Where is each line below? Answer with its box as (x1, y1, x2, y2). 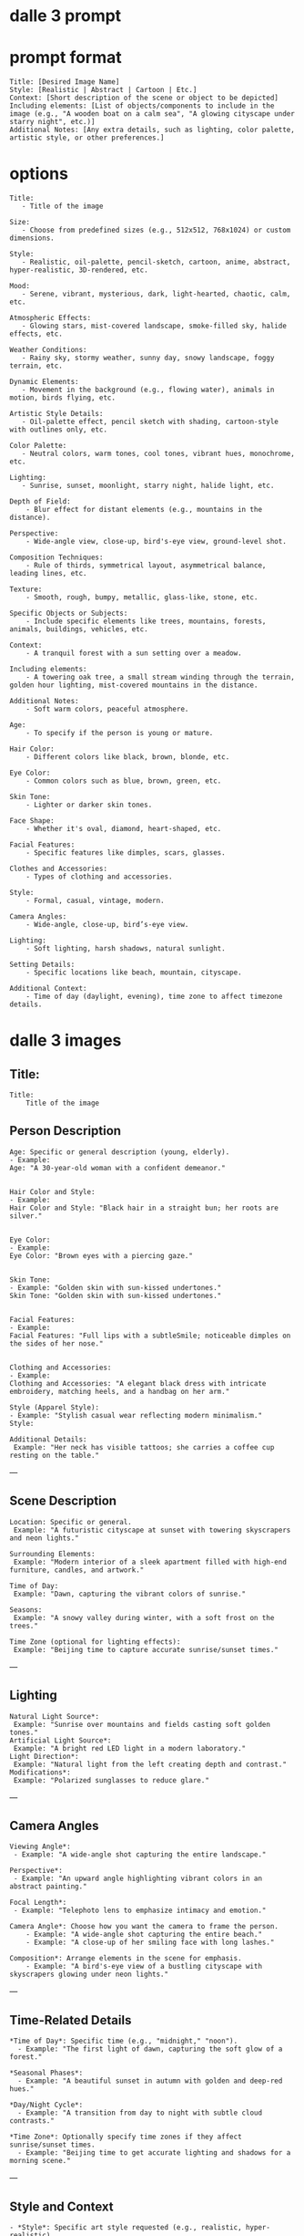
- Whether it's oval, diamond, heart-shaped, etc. (25, 825, 222, 834)
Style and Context (9, 2199, 114, 2214)
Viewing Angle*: (9, 1842, 71, 1852)
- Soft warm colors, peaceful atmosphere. (25, 704, 189, 714)
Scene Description (9, 1493, 117, 1509)
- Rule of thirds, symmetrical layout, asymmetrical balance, (25, 561, 267, 570)
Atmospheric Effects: (9, 314, 92, 323)
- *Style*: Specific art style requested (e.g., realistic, (9, 2222, 243, 2231)
